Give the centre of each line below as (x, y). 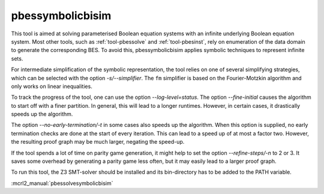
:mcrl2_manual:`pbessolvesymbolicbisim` (62, 183)
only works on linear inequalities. (52, 86)
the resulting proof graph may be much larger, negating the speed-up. (98, 142)
